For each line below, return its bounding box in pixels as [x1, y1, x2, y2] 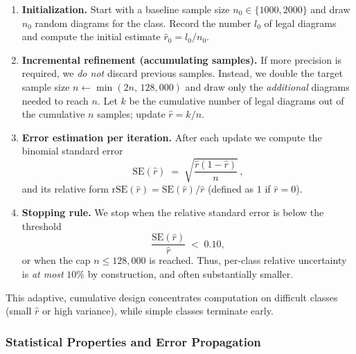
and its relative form [21, 182, 109, 196]
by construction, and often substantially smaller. [87, 266, 294, 281]
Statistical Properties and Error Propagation [6, 333, 261, 350]
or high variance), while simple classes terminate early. [42, 303, 274, 318]
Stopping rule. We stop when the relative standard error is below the [21, 205, 324, 220]
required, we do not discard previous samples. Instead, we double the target [21, 66, 343, 80]
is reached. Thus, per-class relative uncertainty [149, 253, 347, 267]
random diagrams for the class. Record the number [35, 15, 251, 30]
